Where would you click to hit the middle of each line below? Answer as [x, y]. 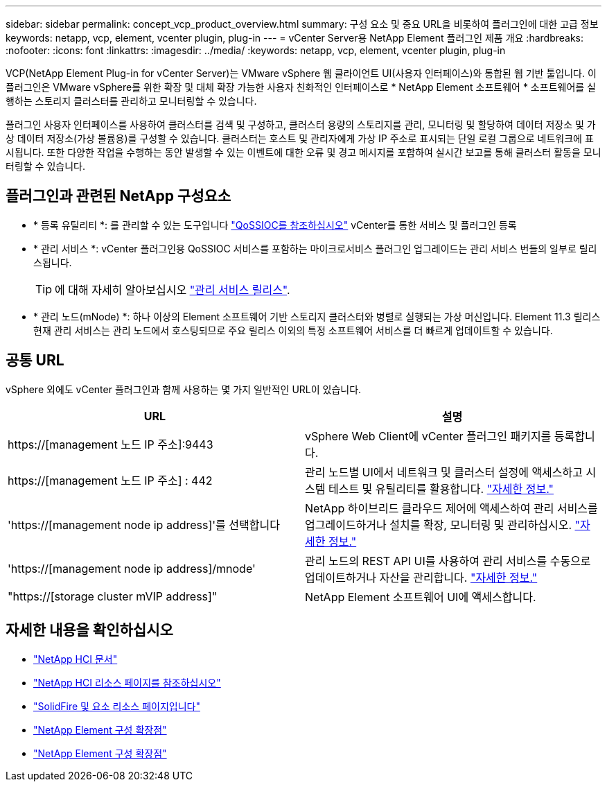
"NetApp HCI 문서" [76, 659]
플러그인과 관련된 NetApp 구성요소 [118, 196]
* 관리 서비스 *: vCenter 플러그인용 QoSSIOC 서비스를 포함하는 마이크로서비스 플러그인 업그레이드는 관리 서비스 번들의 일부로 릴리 [315, 248]
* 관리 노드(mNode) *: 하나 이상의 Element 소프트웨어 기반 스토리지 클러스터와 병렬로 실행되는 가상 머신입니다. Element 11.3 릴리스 [317, 316]
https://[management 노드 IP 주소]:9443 [111, 444]
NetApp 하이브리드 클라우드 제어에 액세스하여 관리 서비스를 [451, 508]
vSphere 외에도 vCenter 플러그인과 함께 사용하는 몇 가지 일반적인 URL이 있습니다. [184, 389]
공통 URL [35, 361]
